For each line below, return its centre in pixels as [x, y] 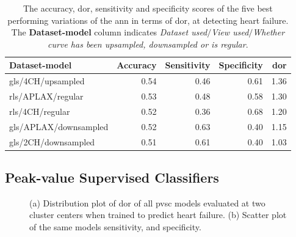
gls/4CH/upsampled [47, 81]
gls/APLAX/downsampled [59, 126]
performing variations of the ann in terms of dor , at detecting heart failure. [148, 20]
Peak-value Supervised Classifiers [112, 177]
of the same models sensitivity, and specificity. [115, 227]
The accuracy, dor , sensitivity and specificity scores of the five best [148, 8]
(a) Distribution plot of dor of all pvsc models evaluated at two [147, 202]
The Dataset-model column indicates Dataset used [109, 32]
